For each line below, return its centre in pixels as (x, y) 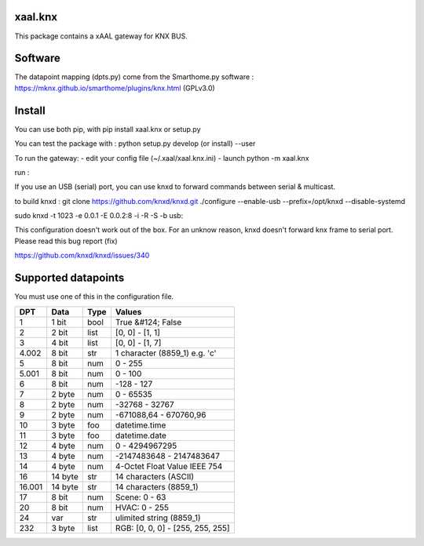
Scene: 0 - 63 (141, 497)
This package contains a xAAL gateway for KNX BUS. (101, 36)
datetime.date (141, 435)
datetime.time (141, 425)
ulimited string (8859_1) (158, 518)
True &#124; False (148, 322)
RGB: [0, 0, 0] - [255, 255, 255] (173, 528)
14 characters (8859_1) (157, 486)
